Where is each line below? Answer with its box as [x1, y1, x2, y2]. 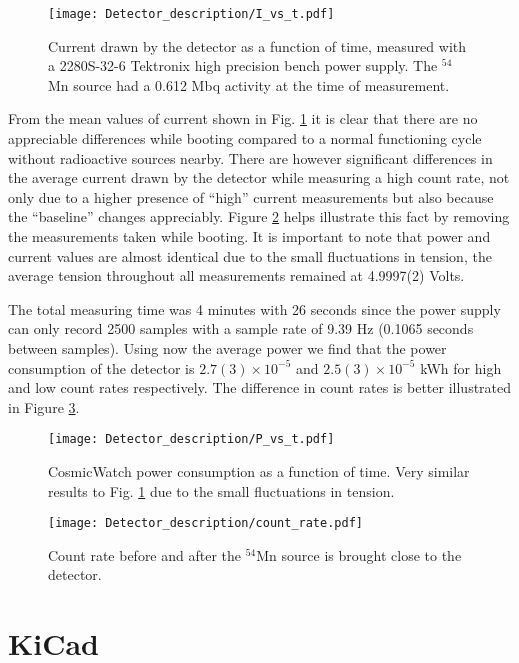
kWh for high [420, 357, 502, 378]
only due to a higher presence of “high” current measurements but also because [8, 186, 494, 207]
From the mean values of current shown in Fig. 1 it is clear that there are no [8, 108, 478, 129]
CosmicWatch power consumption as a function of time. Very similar [48, 461, 470, 481]
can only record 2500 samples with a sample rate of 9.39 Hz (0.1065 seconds [8, 318, 474, 339]
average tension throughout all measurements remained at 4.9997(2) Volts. [8, 265, 465, 286]
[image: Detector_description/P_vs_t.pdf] [48, 432, 335, 447]
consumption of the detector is [8, 357, 195, 378]
